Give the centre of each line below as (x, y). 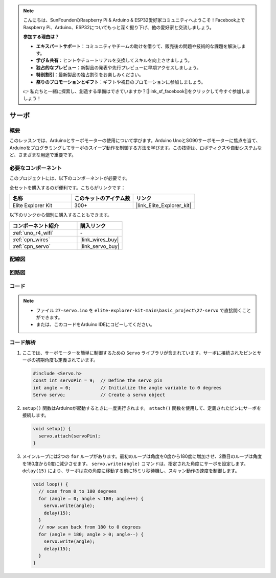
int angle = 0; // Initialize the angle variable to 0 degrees (127, 388)
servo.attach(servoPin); (70, 436)
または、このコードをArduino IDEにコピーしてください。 (95, 325)
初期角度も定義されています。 (67, 360)
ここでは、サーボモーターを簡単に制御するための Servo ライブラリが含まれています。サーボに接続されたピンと (140, 353)
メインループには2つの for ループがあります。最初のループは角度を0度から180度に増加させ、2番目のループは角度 (142, 456)
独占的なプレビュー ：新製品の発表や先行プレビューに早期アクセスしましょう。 (119, 67)
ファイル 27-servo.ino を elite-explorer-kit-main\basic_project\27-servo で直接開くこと (144, 310)
